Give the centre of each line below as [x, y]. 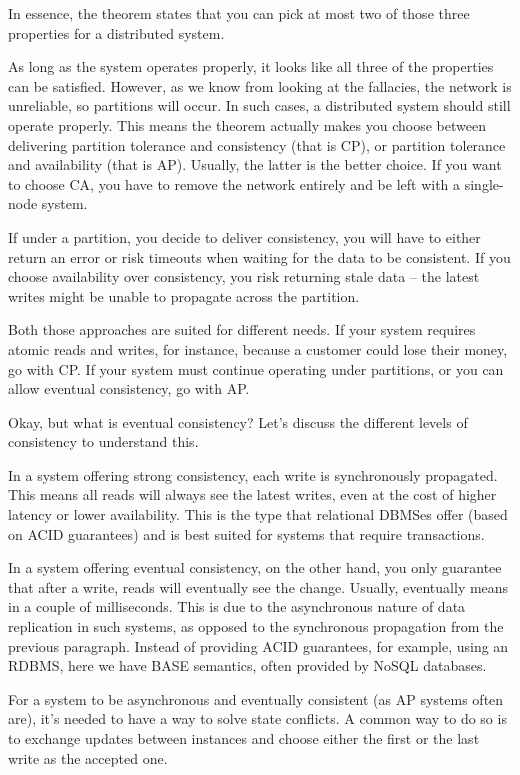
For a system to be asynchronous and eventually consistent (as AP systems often [256, 698]
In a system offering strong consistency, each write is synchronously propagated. [253, 474]
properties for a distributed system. [116, 32]
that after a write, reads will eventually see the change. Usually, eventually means [258, 586]
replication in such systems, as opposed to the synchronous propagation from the [256, 626]
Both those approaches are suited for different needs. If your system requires [242, 329]
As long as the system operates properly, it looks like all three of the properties [251, 66]
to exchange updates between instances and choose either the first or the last [244, 738]
